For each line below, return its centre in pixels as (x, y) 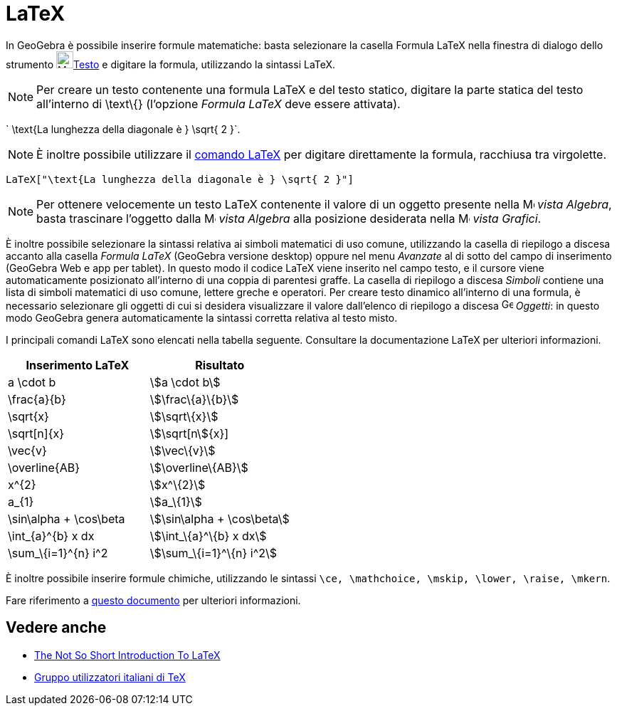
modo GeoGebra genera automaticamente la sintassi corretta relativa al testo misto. (202, 317)
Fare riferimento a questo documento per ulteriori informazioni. (153, 600)
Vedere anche (56, 628)
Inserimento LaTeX (78, 365)
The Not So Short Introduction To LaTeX (127, 655)
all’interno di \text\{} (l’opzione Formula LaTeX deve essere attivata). (218, 104)
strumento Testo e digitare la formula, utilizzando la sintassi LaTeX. (171, 64)
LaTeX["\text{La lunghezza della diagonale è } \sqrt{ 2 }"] (180, 179)
